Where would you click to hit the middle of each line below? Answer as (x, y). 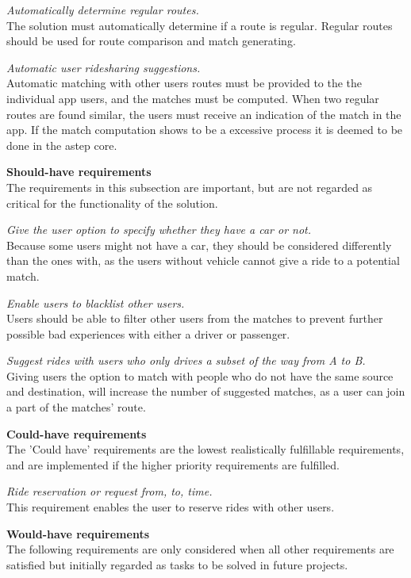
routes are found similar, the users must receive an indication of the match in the (204, 114)
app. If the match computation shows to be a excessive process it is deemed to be (205, 130)
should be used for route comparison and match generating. (151, 41)
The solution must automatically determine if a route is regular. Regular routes (200, 25)
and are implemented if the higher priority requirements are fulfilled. (173, 464)
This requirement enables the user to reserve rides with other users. (171, 507)
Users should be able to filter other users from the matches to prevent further (195, 318)
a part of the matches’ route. (76, 407)
